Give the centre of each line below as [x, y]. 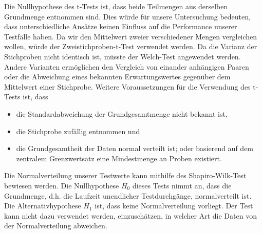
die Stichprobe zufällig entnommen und [78, 131]
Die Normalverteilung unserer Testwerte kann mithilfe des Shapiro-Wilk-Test [125, 175]
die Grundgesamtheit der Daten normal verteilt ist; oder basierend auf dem [135, 148]
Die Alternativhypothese [43, 206]
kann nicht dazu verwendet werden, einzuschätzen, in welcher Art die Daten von [130, 215]
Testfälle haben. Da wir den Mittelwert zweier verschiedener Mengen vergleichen [131, 36]
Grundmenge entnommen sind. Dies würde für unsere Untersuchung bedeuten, [127, 16]
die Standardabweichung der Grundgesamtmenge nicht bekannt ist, [122, 113]
